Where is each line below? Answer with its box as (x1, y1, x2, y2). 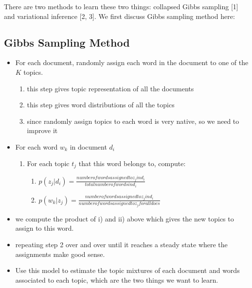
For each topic (27, 158, 70, 168)
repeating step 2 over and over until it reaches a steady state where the (15, 239, 228, 249)
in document (70, 141, 107, 152)
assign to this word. (15, 223, 74, 233)
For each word (15, 141, 58, 152)
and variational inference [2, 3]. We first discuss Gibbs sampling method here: (4, 11, 235, 21)
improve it (27, 125, 58, 136)
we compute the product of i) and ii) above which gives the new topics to (15, 213, 234, 223)
